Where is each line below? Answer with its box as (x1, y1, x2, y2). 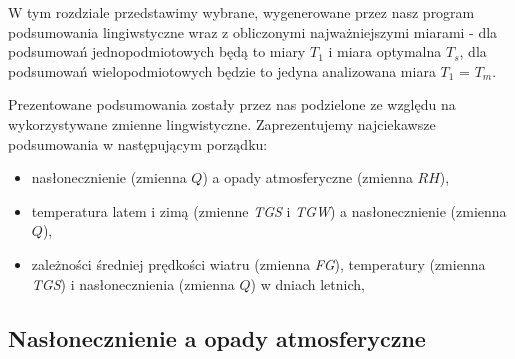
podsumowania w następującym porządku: (8, 133, 268, 154)
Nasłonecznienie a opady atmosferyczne (8, 322, 426, 353)
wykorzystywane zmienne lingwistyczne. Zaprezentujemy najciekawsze (8, 113, 436, 134)
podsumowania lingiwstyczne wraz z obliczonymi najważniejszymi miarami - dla (8, 21, 498, 42)
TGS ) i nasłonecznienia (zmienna (31, 273, 235, 294)
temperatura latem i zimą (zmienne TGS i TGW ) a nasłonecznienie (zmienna (31, 200, 507, 221)
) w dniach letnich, (250, 273, 365, 294)
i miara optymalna (328, 41, 442, 62)
